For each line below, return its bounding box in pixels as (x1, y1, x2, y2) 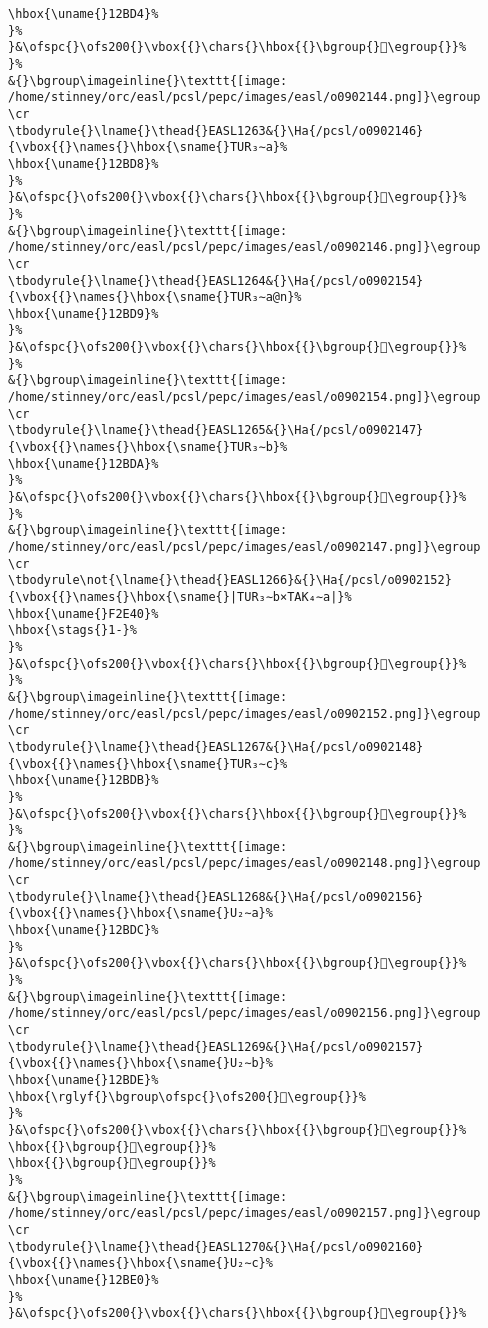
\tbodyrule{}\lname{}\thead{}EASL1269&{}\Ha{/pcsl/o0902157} (8, 1039, 424, 1054)
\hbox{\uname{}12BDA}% (8, 456, 159, 471)
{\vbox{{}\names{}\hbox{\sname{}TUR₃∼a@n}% (8, 290, 302, 305)
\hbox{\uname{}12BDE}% (8, 1073, 159, 1087)
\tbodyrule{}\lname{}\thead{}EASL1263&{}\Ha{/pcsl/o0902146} (8, 123, 424, 138)
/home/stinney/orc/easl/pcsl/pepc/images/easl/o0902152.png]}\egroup (8, 706, 481, 721)
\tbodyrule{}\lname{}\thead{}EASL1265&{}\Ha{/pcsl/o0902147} (8, 423, 424, 438)
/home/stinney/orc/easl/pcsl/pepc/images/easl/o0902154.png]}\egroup (8, 390, 481, 405)
